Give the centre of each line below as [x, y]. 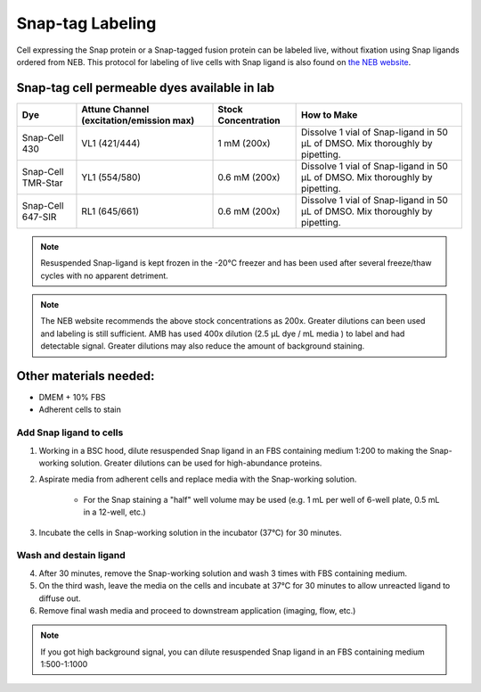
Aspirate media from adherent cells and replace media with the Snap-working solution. [198, 479]
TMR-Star [42, 183]
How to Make [330, 114]
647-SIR [39, 217]
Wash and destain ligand [71, 556]
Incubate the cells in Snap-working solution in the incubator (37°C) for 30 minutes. [190, 532]
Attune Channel [115, 109]
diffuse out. [60, 598]
